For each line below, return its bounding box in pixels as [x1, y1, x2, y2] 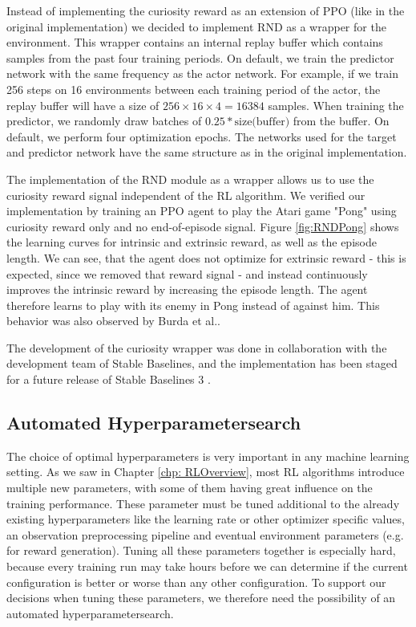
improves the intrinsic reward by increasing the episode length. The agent [6, 281, 368, 298]
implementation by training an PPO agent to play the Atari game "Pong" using [6, 202, 397, 219]
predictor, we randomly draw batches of [6, 112, 202, 129]
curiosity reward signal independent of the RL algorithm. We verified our [6, 186, 366, 203]
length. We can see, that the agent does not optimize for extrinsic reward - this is [6, 249, 406, 266]
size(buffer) [234, 116, 290, 128]
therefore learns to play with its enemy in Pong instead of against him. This [6, 296, 380, 313]
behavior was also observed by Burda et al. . [6, 312, 220, 329]
